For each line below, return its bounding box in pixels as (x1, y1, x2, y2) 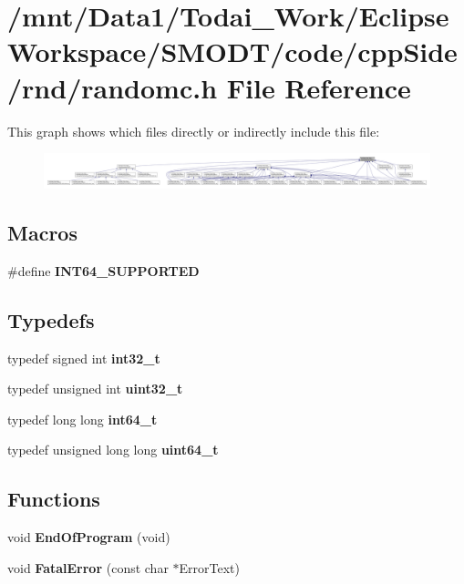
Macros (7, 219, 77, 246)
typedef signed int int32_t (7, 348, 160, 367)
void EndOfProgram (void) (7, 528, 170, 547)
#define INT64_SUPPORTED (7, 261, 200, 280)
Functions (7, 485, 100, 513)
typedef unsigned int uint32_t (7, 379, 183, 398)
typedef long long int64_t (7, 409, 158, 428)
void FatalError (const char (7, 558, 169, 577)
